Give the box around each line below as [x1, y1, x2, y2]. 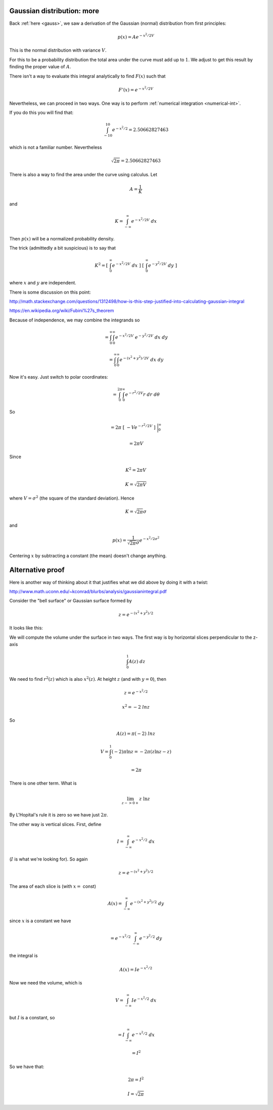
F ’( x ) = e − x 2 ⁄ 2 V [118, 85, 154, 93]
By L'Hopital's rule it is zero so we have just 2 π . [9, 812, 108, 818]
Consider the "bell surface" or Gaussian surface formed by [9, 598, 132, 604]
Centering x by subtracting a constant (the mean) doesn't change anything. [9, 552, 167, 559]
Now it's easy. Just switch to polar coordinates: [9, 374, 108, 380]
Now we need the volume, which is [9, 980, 82, 986]
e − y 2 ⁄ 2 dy [139, 934, 162, 941]
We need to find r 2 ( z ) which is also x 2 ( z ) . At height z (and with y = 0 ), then [9, 676, 167, 682]
